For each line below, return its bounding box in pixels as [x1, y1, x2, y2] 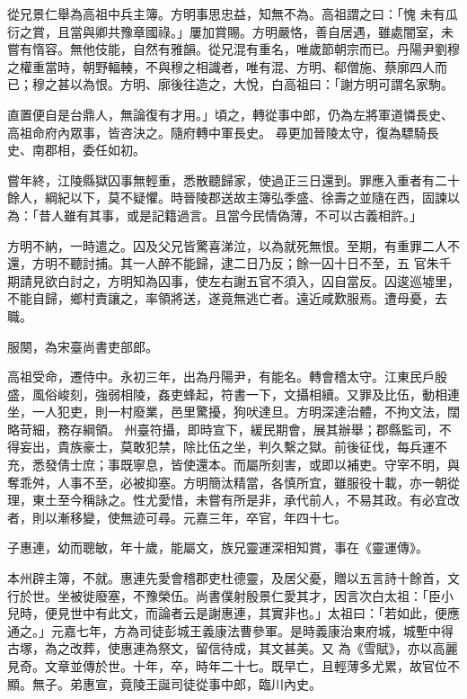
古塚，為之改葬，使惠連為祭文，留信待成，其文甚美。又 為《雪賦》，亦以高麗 [7, 639, 458, 658]
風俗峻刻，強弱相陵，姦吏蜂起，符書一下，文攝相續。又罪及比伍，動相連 [31, 384, 460, 403]
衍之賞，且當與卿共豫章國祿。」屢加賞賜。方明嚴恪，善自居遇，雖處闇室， [7, 22, 441, 40]
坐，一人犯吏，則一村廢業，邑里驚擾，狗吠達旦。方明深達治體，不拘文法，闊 [7, 402, 460, 421]
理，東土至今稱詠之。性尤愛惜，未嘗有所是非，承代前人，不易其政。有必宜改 [7, 490, 460, 509]
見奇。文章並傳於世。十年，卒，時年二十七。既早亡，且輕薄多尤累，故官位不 [7, 657, 460, 675]
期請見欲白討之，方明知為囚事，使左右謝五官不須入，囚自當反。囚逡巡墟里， [7, 271, 460, 290]
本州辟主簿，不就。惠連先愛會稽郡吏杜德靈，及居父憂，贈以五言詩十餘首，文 [7, 569, 460, 587]
